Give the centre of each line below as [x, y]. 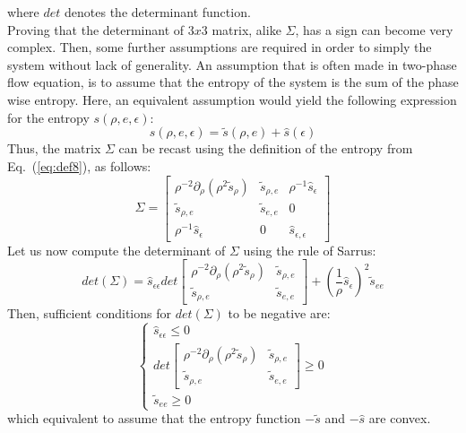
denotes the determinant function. [158, 12]
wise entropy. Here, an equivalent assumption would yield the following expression [232, 99]
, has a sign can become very [374, 29]
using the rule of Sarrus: [310, 250]
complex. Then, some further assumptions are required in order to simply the [220, 47]
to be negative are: [279, 313]
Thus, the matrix [54, 148]
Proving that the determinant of [96, 29]
